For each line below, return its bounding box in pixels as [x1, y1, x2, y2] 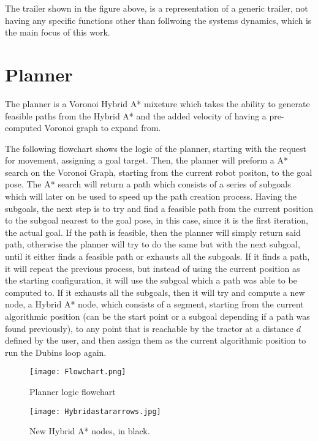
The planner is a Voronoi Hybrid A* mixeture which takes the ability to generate [5, 97, 310, 110]
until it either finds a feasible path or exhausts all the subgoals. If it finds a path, [5, 250, 310, 263]
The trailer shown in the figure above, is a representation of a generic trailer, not [5, 2, 308, 14]
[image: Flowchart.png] [29, 367, 126, 377]
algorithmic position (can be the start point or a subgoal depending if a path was [5, 310, 310, 322]
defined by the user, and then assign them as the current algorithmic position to [5, 334, 306, 347]
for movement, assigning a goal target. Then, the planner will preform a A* [5, 154, 288, 167]
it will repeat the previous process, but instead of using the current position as [5, 262, 300, 274]
